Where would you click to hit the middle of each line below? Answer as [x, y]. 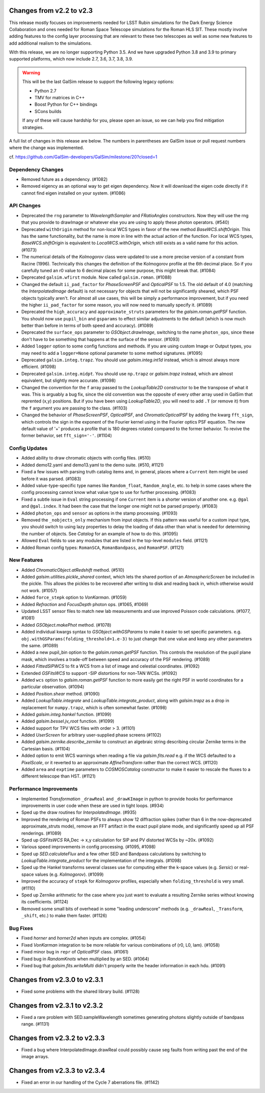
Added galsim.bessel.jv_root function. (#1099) [68, 721]
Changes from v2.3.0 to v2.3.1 [56, 980]
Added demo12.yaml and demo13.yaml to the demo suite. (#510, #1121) [93, 465]
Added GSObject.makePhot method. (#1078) [66, 625]
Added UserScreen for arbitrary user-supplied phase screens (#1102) [91, 735]
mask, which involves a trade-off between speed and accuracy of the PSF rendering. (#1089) [116, 659]
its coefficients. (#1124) [45, 902]
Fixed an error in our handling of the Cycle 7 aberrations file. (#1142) [90, 1082]
